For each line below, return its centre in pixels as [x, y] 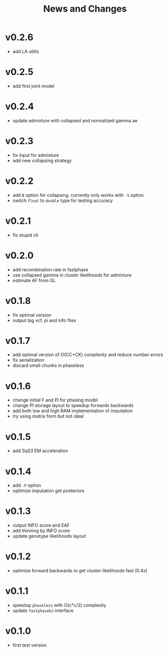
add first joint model [33, 86]
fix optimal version [32, 315]
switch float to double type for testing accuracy [62, 200]
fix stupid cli [25, 235]
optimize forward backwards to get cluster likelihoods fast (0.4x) [80, 571]
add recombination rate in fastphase [50, 269]
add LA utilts [26, 51]
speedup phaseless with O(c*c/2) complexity [59, 605]
